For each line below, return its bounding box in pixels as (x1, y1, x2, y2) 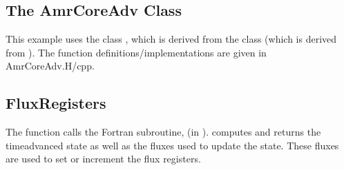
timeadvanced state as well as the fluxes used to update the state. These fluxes (6, 138, 339, 152)
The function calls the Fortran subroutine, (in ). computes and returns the (6, 125, 321, 139)
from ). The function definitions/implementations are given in (6, 45, 267, 59)
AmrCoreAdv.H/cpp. (6, 59, 95, 73)
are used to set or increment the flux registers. (6, 151, 201, 166)
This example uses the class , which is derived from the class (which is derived (6, 32, 337, 46)
